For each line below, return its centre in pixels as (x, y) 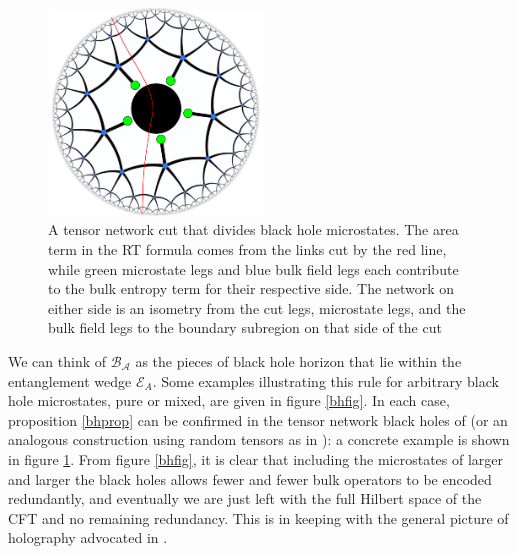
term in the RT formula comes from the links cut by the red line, (247, 249)
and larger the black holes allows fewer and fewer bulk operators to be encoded (250, 478)
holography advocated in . (88, 537)
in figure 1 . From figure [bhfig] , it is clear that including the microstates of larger (256, 458)
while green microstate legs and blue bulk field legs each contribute (253, 268)
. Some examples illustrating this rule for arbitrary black (325, 380)
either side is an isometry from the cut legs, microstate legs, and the (257, 307)
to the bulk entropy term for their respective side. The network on (251, 288)
